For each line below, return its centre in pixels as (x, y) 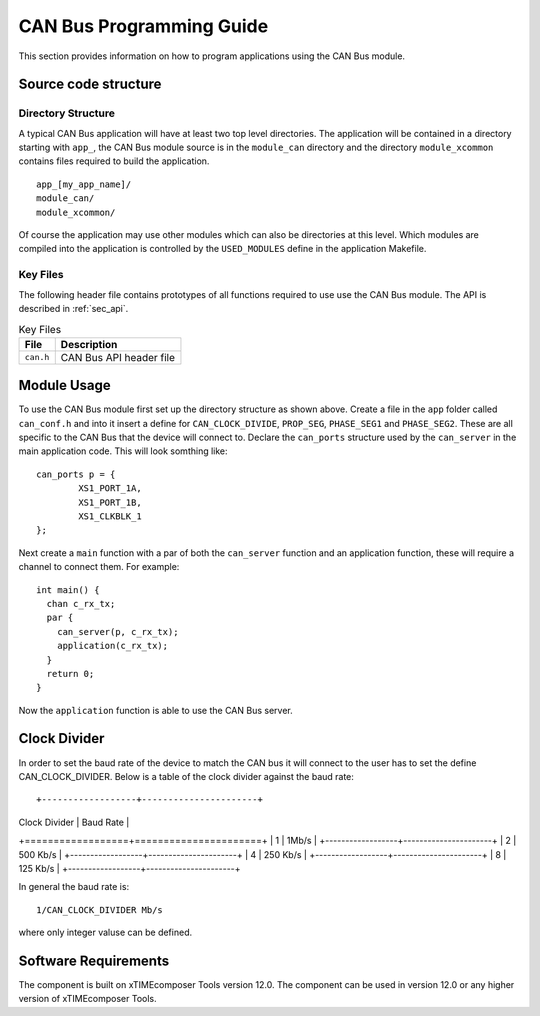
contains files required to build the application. (114, 161)
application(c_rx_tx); (112, 646)
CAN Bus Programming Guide (143, 26)
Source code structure (90, 84)
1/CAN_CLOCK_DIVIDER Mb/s (100, 909)
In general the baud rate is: (74, 887)
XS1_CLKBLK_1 (110, 516)
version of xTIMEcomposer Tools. (87, 999)
